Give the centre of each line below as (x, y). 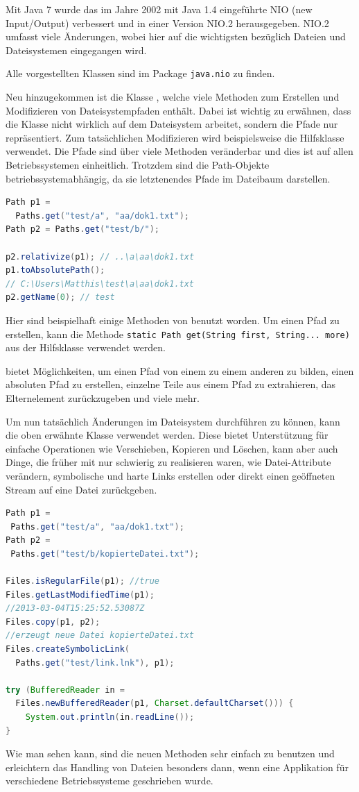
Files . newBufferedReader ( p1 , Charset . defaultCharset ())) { (155, 703)
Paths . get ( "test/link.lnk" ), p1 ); (95, 663)
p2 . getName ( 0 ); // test (60, 297)
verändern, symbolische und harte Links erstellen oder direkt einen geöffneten (170, 475)
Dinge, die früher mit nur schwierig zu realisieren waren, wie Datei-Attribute (168, 462)
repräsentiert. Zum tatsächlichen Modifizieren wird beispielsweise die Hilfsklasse (175, 137)
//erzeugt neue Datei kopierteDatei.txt (100, 635)
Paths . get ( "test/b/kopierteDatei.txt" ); (105, 554)
